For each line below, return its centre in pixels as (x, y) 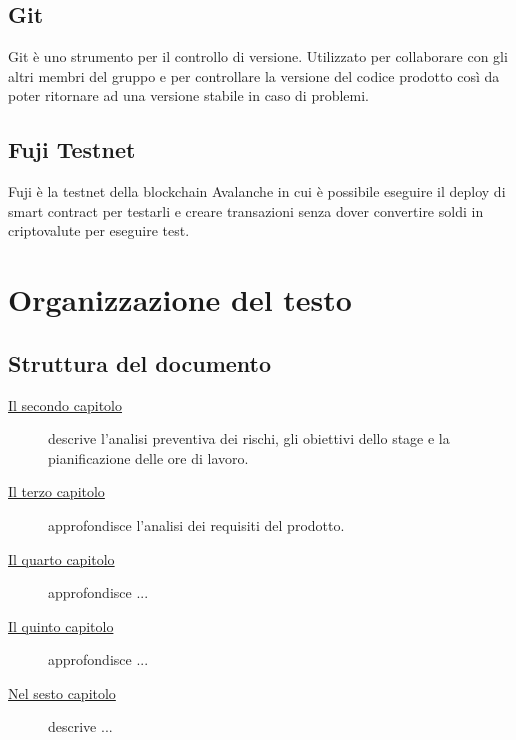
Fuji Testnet (72, 149)
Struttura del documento (140, 362)
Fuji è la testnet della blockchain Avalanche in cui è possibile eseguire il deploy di (257, 191)
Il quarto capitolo (61, 558)
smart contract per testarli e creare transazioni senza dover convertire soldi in (246, 210)
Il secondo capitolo (65, 404)
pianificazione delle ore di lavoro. (148, 457)
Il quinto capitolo (61, 625)
